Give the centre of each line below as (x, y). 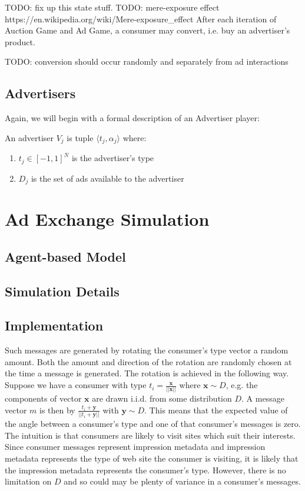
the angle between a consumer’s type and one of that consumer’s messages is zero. (153, 424)
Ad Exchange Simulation (107, 219)
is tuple (80, 137)
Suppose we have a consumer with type (76, 385)
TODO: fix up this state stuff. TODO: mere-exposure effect (112, 7)
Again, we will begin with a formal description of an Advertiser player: (132, 118)
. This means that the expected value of (216, 410)
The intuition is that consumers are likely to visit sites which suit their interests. (150, 435)
